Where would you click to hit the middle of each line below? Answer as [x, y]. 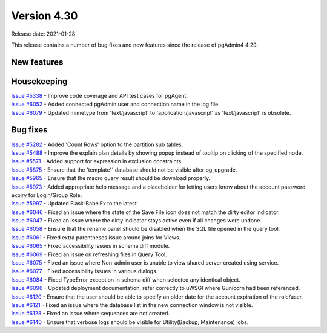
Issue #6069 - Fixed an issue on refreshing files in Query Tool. [89, 254]
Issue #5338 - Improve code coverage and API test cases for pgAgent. [99, 95]
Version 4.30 [45, 16]
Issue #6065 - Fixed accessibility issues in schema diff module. [91, 246]
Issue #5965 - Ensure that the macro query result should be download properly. [111, 178]
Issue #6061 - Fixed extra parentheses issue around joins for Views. [96, 237]
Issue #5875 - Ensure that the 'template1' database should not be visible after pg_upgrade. [124, 170]
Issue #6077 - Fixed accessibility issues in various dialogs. [84, 271]
